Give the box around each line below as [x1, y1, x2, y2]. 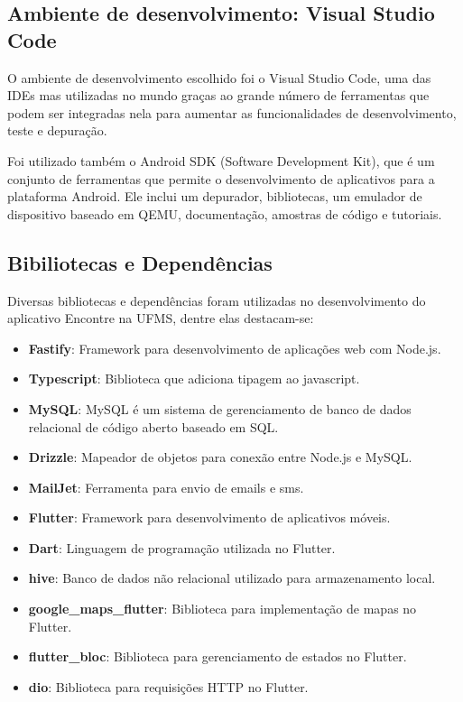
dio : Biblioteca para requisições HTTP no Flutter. [28, 677, 309, 696]
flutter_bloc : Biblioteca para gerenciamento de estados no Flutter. [28, 647, 407, 666]
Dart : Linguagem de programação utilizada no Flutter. [28, 538, 336, 557]
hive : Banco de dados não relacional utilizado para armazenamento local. [28, 568, 436, 587]
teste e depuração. [7, 121, 107, 140]
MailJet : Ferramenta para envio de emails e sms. [28, 477, 304, 496]
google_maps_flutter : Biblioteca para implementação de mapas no [28, 599, 417, 618]
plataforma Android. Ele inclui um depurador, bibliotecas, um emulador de [7, 187, 422, 206]
